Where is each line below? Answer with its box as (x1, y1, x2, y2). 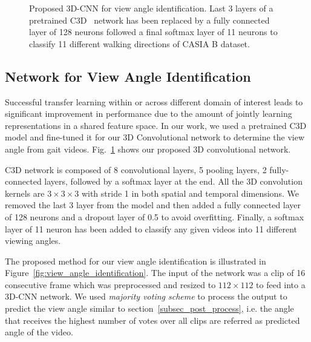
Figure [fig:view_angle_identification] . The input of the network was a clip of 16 (5, 266, 306, 279)
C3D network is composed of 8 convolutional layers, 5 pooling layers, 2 (5, 163, 267, 176)
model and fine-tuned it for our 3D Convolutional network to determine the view (5, 131, 305, 143)
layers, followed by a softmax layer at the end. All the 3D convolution (44, 175, 303, 188)
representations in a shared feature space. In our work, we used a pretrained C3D (5, 119, 307, 131)
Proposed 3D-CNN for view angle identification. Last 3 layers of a (29, 2, 273, 14)
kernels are (5, 186, 45, 199)
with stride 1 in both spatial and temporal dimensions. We (81, 186, 299, 199)
